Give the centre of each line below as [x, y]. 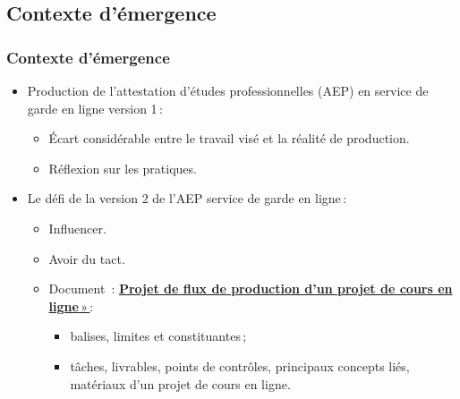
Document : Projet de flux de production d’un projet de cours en [251, 289]
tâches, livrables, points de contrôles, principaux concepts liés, [240, 365]
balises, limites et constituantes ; [158, 336]
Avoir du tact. [87, 258]
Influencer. [77, 228]
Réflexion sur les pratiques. [123, 168]
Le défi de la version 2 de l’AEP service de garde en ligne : [187, 198]
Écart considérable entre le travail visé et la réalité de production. [229, 138]
